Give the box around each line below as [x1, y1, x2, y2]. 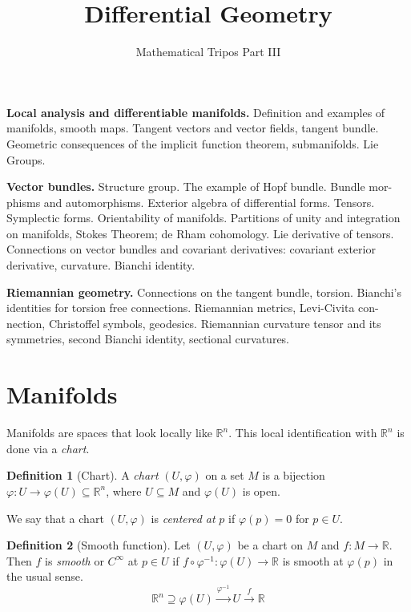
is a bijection [262, 467, 325, 484]
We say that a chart [6, 509, 104, 526]
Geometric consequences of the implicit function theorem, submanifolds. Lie [6, 135, 379, 152]
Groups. [6, 151, 46, 168]
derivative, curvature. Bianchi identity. [6, 257, 195, 274]
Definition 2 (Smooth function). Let [6, 537, 191, 553]
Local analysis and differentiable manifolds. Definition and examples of [6, 103, 385, 120]
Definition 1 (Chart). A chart [6, 467, 159, 484]
